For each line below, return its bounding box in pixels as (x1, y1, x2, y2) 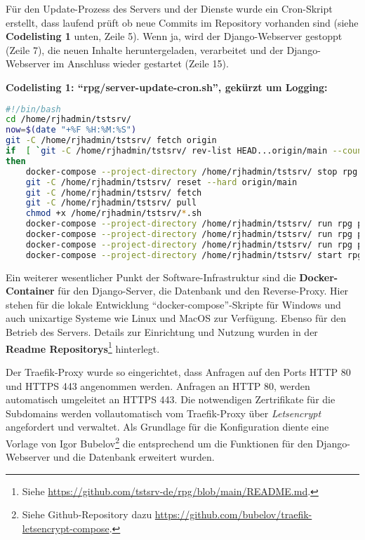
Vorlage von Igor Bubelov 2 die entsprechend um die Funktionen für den (6, 433, 313, 450)
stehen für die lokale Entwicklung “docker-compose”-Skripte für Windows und (6, 297, 341, 311)
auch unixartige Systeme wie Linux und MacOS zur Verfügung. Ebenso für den (6, 311, 346, 325)
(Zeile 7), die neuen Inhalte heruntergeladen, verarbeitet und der (6, 42, 284, 57)
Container (6, 283, 55, 298)
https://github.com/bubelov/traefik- (154, 507, 312, 522)
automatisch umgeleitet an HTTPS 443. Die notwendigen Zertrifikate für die (6, 392, 336, 407)
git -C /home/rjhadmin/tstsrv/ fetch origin (6, 135, 217, 146)
